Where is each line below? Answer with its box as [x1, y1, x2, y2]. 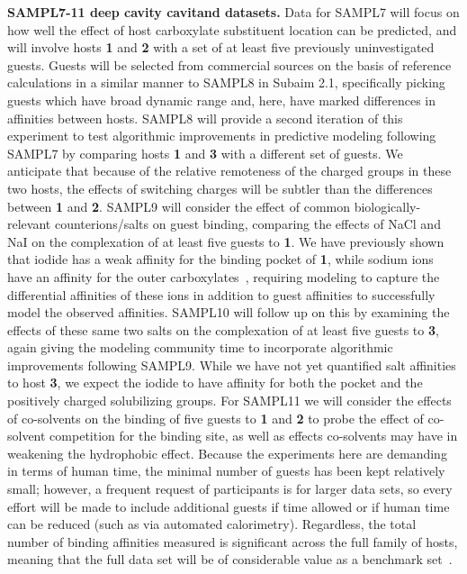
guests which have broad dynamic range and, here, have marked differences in [7, 90, 436, 109]
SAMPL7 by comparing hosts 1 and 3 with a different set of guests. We [7, 143, 403, 162]
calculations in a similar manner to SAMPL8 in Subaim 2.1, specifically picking [7, 73, 445, 92]
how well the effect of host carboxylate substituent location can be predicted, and [7, 20, 457, 39]
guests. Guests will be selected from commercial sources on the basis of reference [7, 55, 452, 74]
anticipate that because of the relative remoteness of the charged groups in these [7, 161, 452, 180]
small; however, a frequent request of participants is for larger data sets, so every [7, 479, 453, 498]
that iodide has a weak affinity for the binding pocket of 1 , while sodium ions [7, 250, 434, 269]
